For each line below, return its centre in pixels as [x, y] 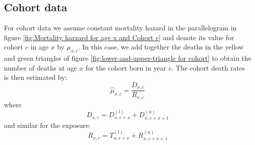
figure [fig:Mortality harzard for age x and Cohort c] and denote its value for [119, 37]
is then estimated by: [36, 77]
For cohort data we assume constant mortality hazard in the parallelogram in [120, 28]
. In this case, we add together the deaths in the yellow [161, 47]
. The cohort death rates [208, 67]
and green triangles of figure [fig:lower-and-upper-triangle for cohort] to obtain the [128, 58]
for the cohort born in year [126, 67]
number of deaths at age [41, 67]
